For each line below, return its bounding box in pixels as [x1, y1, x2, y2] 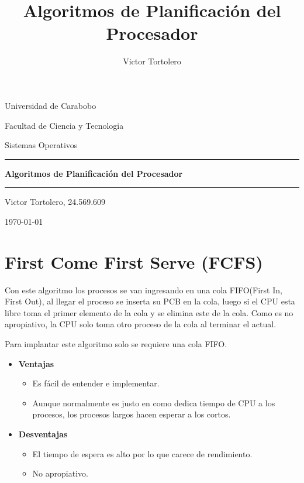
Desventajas [18, 427, 68, 440]
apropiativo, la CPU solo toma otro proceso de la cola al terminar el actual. [5, 318, 277, 330]
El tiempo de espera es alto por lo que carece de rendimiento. [32, 447, 253, 460]
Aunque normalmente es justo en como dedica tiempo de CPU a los [32, 396, 275, 409]
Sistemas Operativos [5, 139, 78, 151]
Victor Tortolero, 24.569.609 [5, 196, 106, 208]
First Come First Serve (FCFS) [5, 249, 263, 273]
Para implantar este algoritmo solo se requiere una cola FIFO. [5, 337, 227, 350]
